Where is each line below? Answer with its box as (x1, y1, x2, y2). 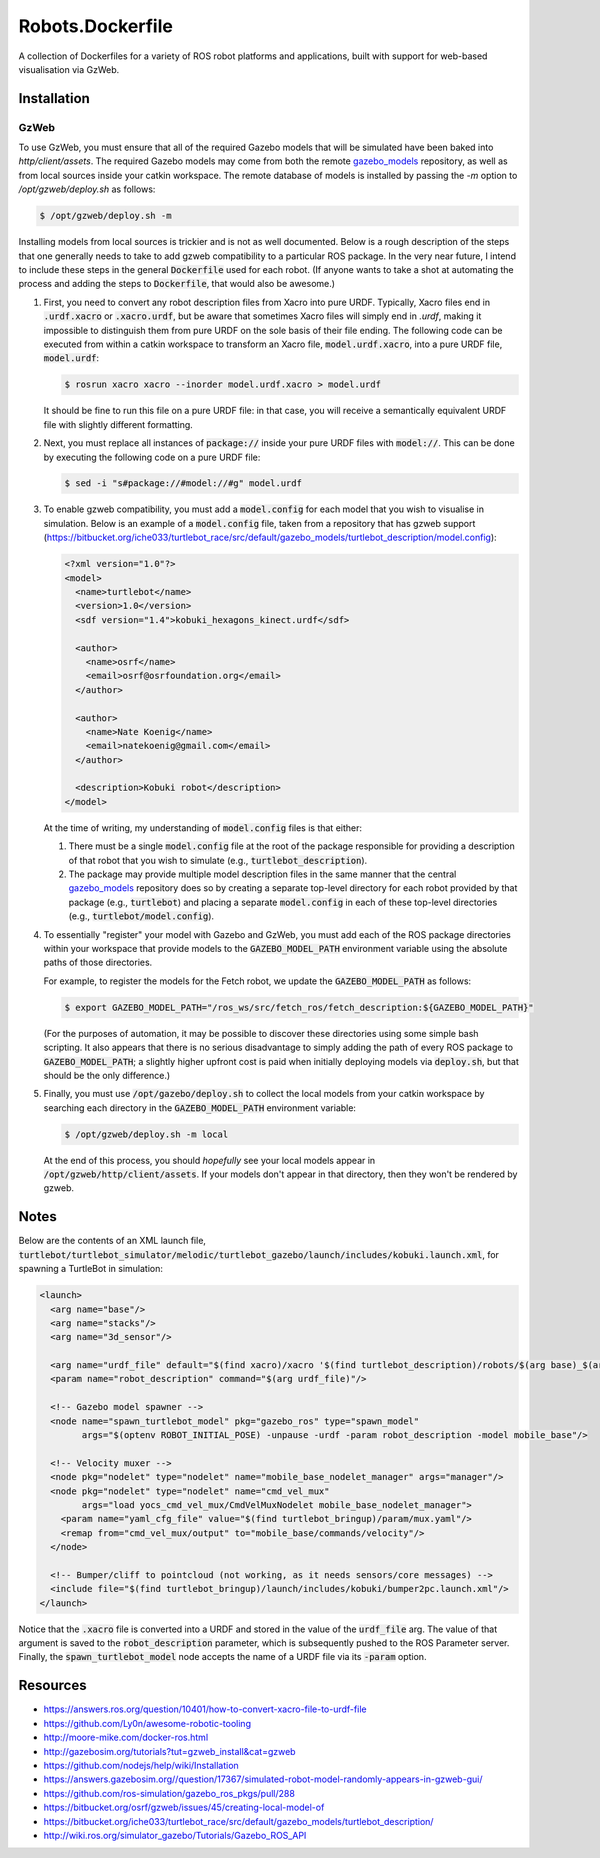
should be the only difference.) (43, 1069, 171, 1081)
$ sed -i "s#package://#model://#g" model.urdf (64, 478, 302, 489)
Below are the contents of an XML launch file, (18, 1235, 207, 1247)
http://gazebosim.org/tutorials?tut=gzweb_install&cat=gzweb (43, 1745, 296, 1757)
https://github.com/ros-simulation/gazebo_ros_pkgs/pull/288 (43, 1787, 295, 1799)
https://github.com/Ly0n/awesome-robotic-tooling (43, 1717, 252, 1729)
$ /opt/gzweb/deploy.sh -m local (64, 1128, 229, 1140)
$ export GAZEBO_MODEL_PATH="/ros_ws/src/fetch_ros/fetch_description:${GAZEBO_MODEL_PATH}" (64, 1001, 534, 1013)
